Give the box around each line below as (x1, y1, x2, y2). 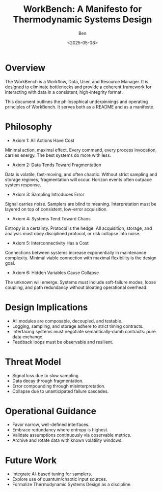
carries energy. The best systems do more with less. (5, 152, 111, 158)
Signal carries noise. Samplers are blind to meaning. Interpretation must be (5, 201, 157, 207)
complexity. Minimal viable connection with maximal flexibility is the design (5, 255, 157, 261)
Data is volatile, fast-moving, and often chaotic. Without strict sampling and (5, 171, 158, 177)
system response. (5, 181, 41, 188)
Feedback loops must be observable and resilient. (12, 339, 113, 345)
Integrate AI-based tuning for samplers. (12, 471, 92, 477)
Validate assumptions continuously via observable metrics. (12, 432, 132, 438)
